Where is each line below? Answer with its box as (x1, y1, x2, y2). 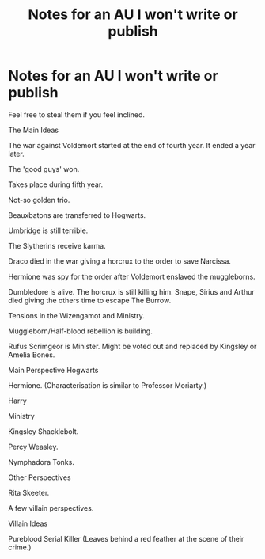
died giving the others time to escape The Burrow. (8, 295, 172, 305)
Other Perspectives (8, 473, 71, 482)
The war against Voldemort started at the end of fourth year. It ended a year (8, 140, 256, 150)
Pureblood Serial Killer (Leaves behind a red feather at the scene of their (8, 534, 244, 543)
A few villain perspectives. (8, 503, 94, 512)
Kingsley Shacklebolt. (8, 426, 79, 436)
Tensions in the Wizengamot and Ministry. (8, 310, 145, 320)
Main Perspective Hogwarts (8, 365, 99, 375)
